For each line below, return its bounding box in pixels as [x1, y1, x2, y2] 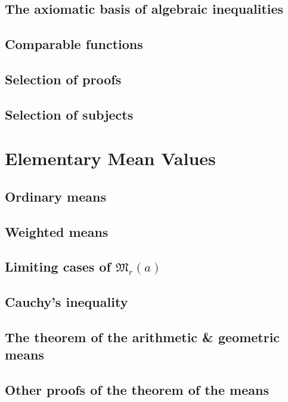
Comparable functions [5, 35, 143, 53]
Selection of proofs [5, 69, 122, 88]
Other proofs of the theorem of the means [5, 380, 269, 399]
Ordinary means [5, 187, 106, 205]
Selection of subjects [5, 105, 134, 123]
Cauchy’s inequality [5, 293, 128, 311]
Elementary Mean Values [5, 146, 216, 170]
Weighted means [5, 222, 109, 240]
